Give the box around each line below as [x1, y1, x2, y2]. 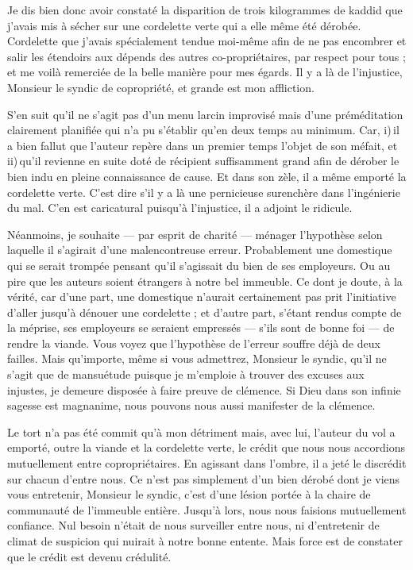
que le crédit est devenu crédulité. [7, 548, 172, 564]
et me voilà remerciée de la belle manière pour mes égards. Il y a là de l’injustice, [7, 64, 403, 80]
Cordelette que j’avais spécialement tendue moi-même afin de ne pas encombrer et [7, 33, 407, 49]
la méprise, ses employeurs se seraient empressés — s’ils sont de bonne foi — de [7, 319, 395, 336]
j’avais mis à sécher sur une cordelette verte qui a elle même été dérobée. [7, 17, 361, 33]
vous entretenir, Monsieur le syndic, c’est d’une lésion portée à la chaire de [7, 486, 371, 503]
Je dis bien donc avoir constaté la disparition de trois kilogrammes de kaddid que [7, 2, 403, 17]
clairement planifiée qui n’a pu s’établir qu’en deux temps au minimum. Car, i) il [7, 121, 399, 138]
